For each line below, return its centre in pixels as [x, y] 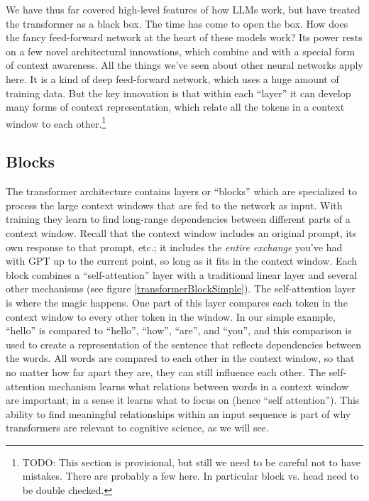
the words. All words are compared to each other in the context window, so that [180, 358]
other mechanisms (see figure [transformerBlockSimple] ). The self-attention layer [181, 288]
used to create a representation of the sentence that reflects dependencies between [183, 344]
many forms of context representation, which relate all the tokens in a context [175, 107]
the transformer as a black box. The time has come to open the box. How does [177, 23]
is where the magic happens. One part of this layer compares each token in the [177, 302]
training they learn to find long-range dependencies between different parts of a [178, 219]
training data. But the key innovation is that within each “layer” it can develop [178, 93]
